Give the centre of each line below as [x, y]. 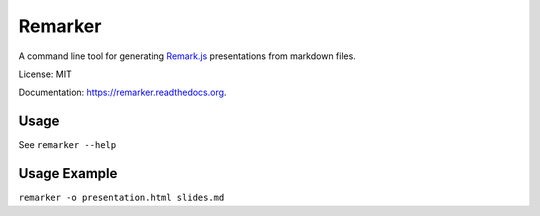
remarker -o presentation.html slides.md [121, 198]
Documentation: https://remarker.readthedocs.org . [122, 92]
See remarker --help [67, 145]
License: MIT [45, 74]
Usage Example [68, 173]
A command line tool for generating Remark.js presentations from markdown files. [187, 56]
